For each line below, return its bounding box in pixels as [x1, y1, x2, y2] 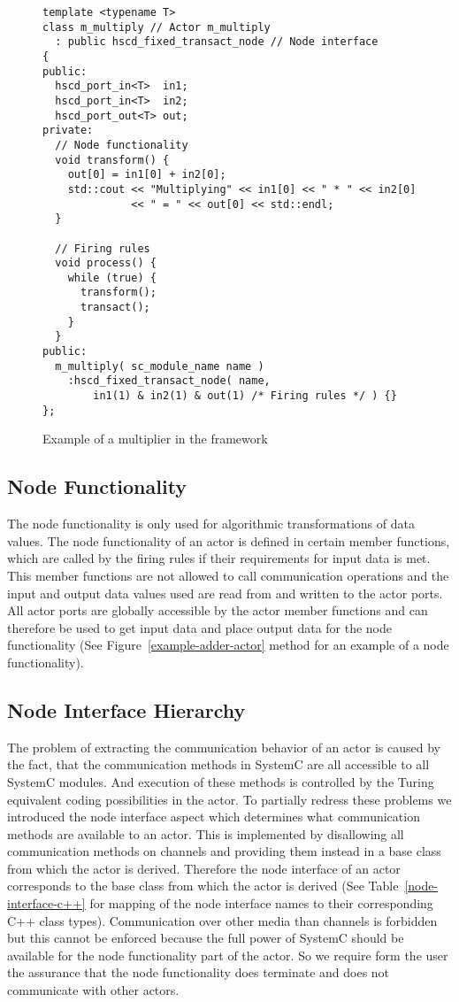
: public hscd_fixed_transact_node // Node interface [55, 35, 379, 49]
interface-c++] [7, 894, 86, 913]
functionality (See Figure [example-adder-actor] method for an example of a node [7, 636, 449, 654]
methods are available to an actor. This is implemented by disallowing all [7, 824, 404, 843]
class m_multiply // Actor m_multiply [42, 20, 271, 34]
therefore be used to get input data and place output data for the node [7, 618, 393, 636]
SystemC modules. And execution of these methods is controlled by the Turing [7, 772, 434, 790]
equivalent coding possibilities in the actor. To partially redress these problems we [7, 790, 452, 808]
